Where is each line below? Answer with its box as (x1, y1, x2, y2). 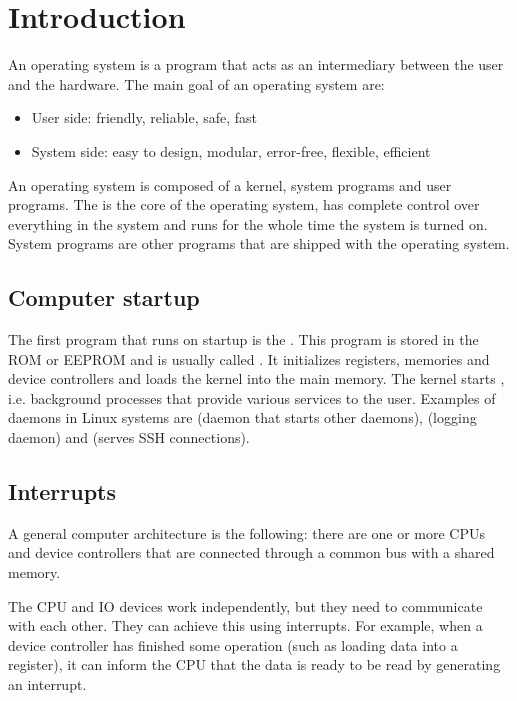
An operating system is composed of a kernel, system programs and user (8, 174, 452, 195)
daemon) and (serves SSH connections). (8, 427, 250, 448)
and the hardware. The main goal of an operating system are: (8, 73, 385, 94)
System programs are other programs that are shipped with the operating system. (8, 233, 510, 254)
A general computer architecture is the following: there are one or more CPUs (8, 522, 486, 543)
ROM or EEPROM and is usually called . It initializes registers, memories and (8, 348, 490, 369)
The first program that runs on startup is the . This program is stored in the (8, 329, 479, 350)
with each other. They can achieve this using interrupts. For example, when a (8, 615, 483, 636)
